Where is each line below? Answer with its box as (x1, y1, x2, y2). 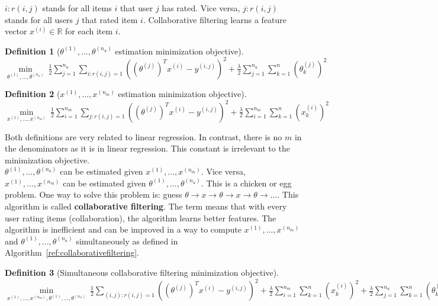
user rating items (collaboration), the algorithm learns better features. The (5, 211, 276, 224)
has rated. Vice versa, (162, 2, 240, 14)
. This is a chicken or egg (201, 176, 292, 189)
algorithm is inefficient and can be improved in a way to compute (5, 223, 241, 236)
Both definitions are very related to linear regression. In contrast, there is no (5, 130, 282, 143)
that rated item (82, 13, 138, 25)
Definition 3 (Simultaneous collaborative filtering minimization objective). (5, 266, 279, 279)
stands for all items (42, 2, 112, 14)
